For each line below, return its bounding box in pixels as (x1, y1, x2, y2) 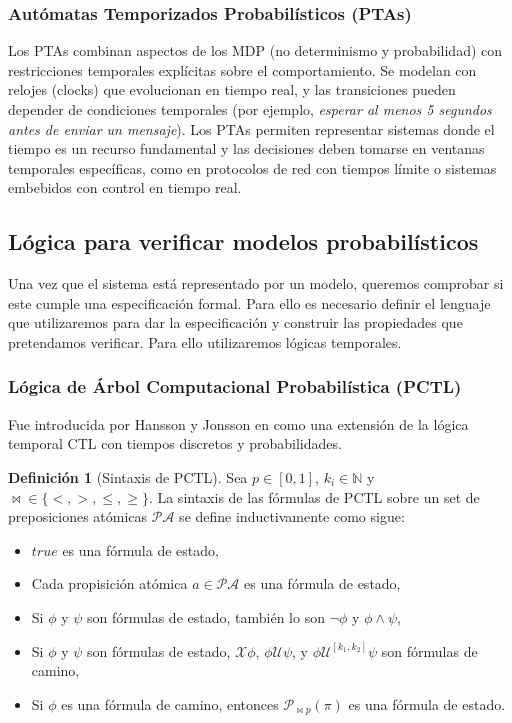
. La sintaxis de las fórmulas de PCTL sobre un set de (148, 486, 480, 507)
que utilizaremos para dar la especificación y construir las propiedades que (8, 312, 463, 333)
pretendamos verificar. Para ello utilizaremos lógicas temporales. (8, 331, 402, 352)
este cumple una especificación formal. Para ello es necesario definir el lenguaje (8, 292, 491, 313)
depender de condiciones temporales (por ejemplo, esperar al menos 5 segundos (8, 99, 492, 119)
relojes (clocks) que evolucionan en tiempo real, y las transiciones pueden (8, 79, 456, 100)
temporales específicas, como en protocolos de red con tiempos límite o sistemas (8, 157, 497, 178)
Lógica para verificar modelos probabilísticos (8, 226, 479, 257)
